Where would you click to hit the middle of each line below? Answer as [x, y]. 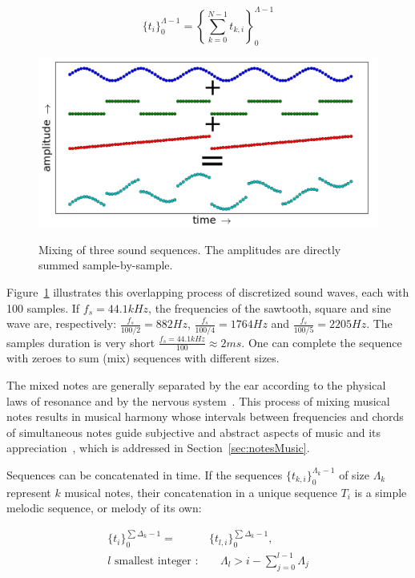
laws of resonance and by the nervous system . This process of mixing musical [198, 400]
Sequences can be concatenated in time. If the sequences [145, 474]
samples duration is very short [81, 342]
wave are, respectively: [62, 323]
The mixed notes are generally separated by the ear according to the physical [196, 385]
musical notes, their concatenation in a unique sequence [201, 492]
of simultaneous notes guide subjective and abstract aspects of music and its [193, 432]
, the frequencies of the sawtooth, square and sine [270, 307]
